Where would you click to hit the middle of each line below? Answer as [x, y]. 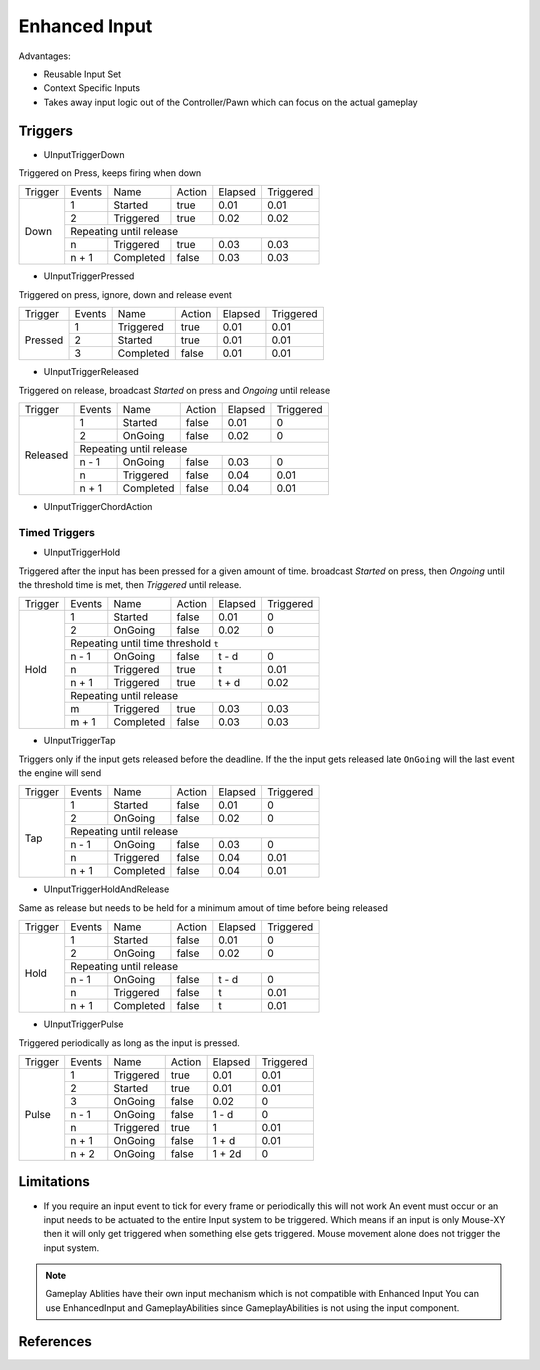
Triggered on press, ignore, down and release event [125, 294]
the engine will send [60, 773]
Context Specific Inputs [91, 88]
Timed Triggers [56, 532]
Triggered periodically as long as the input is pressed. [129, 1042]
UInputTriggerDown [84, 154]
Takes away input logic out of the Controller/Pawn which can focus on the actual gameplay [231, 102]
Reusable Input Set [82, 74]
